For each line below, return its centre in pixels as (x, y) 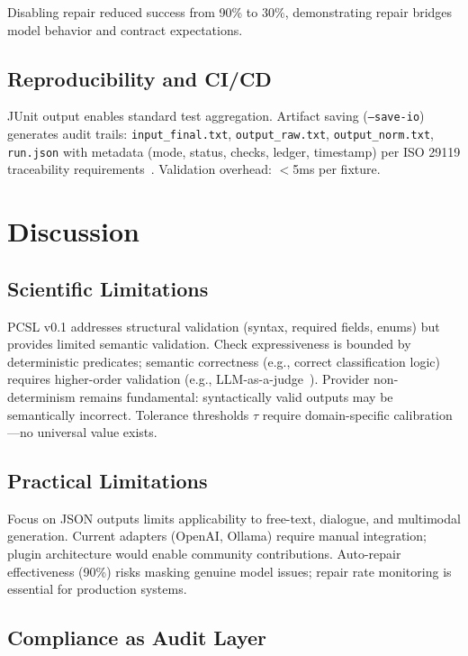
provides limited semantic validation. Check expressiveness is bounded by (209, 344)
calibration (423, 414)
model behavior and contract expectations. (125, 29)
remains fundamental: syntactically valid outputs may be (236, 396)
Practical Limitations (108, 481)
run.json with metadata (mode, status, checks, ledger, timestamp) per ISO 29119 (234, 151)
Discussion (73, 231)
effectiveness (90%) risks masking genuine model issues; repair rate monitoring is (229, 571)
